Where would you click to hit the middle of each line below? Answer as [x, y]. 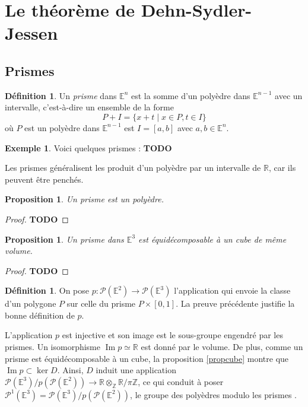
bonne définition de [40, 315]
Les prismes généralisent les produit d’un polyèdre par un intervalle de [133, 168]
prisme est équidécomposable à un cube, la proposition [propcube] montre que [147, 358]
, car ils [282, 168]
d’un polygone [31, 303]
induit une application [136, 370]
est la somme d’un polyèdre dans [191, 95]
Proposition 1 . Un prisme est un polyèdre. [84, 199]
